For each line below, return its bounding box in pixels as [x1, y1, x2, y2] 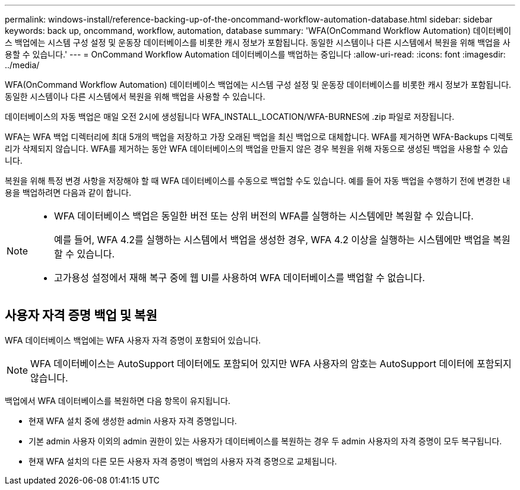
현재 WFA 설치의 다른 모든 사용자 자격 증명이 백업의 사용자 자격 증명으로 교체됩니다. [28, 456, 337, 466]
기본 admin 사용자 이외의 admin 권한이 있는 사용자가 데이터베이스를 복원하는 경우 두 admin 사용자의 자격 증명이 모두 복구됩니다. [28, 435, 502, 446]
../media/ [5, 60, 40, 70]
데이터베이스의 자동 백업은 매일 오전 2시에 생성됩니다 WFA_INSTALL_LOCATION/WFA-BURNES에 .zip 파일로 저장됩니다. [5, 112, 455, 122]
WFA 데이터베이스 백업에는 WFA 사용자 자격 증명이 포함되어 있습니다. [5, 335, 261, 345]
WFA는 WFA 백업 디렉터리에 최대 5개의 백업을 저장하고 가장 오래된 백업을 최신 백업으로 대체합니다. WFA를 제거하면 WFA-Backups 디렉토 [5, 132, 513, 142]
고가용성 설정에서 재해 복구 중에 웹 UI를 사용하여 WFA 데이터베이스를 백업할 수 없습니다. [54, 272, 425, 284]
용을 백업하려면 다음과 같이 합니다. [5, 187, 131, 198]
